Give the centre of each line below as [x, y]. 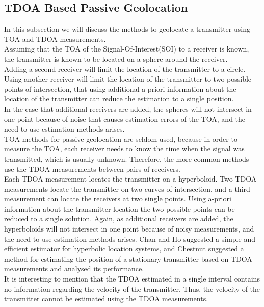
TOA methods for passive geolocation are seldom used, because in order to [121, 138]
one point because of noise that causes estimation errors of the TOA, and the [125, 119]
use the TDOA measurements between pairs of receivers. [92, 169]
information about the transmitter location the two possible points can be [120, 208]
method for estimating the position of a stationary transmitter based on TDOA [128, 258]
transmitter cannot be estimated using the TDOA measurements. [106, 299]
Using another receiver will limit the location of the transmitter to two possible [128, 79]
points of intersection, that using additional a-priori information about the [120, 88]
